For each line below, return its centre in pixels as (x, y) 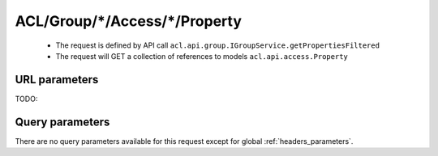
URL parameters (57, 80)
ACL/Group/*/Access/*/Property (129, 21)
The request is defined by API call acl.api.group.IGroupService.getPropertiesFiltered (218, 45)
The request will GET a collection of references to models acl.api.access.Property (202, 56)
